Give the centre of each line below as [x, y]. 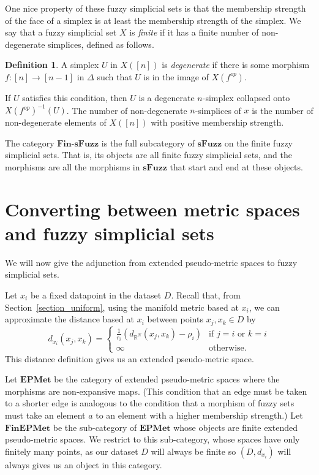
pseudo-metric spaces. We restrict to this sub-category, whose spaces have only [152, 439]
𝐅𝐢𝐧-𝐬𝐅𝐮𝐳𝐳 [78, 144]
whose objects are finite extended [235, 427]
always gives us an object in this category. [84, 464]
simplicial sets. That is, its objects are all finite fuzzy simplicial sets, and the [148, 155]
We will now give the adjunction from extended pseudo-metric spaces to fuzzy [151, 262]
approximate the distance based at [69, 319]
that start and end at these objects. [236, 166]
